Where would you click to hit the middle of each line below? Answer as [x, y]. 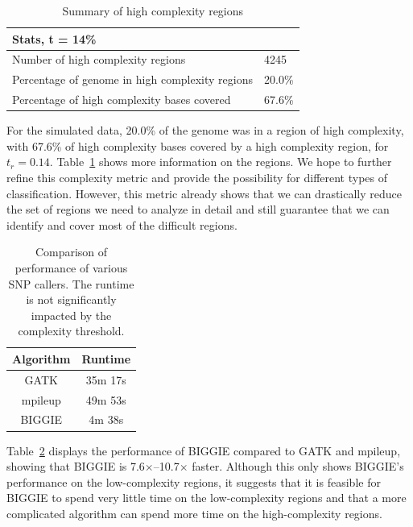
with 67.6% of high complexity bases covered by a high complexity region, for [198, 145]
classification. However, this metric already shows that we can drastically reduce [204, 193]
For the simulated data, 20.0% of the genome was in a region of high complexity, [205, 130]
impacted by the [71, 315]
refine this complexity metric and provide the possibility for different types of [197, 177]
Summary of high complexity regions [153, 10]
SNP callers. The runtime [71, 283]
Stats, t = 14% [54, 38]
